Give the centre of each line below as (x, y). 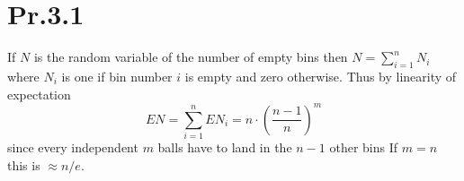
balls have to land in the (225, 147)
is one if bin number (117, 76)
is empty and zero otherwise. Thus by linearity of (321, 76)
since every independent (73, 147)
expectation (39, 94)
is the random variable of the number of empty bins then (191, 57)
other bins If (364, 147)
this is (24, 164)
